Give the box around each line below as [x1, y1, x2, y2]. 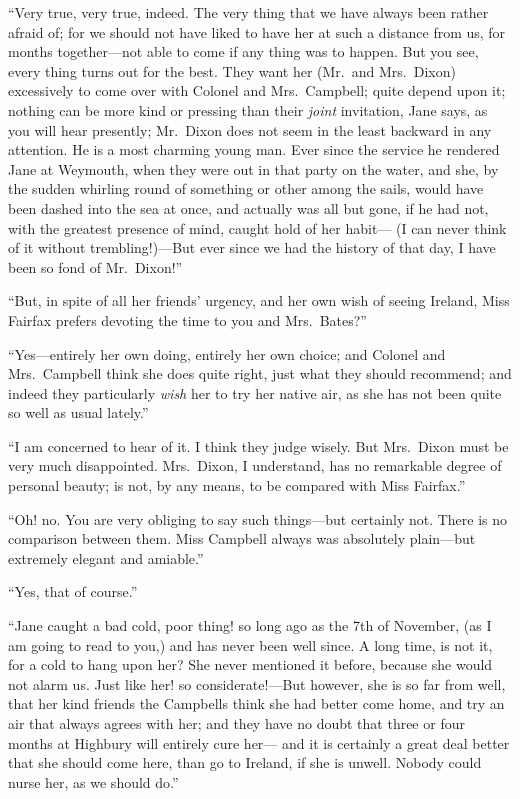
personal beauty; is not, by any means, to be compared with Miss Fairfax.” [8, 475, 466, 496]
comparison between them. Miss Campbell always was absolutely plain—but [8, 528, 476, 549]
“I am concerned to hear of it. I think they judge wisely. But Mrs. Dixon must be [8, 435, 509, 456]
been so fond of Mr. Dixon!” [8, 256, 183, 277]
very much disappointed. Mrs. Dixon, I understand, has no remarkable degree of [8, 455, 502, 476]
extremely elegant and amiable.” [8, 547, 204, 568]
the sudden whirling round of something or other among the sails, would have [8, 178, 484, 199]
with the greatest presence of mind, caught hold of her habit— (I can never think [8, 217, 507, 238]
